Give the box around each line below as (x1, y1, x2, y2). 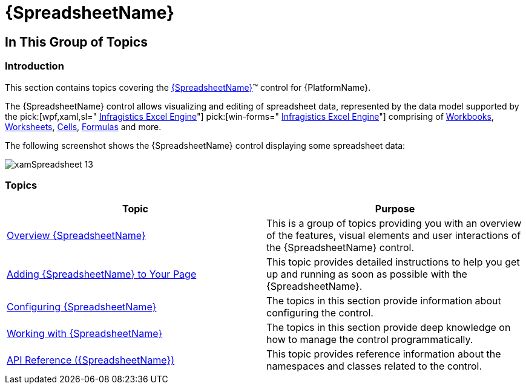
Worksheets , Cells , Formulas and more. (5, 121, 162, 132)
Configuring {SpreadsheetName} (7, 301, 157, 313)
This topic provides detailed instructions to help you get (266, 256, 520, 269)
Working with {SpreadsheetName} (7, 327, 163, 340)
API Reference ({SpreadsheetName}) (7, 354, 175, 367)
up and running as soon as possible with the (266, 268, 467, 281)
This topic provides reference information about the (266, 348, 501, 361)
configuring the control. (266, 307, 373, 319)
